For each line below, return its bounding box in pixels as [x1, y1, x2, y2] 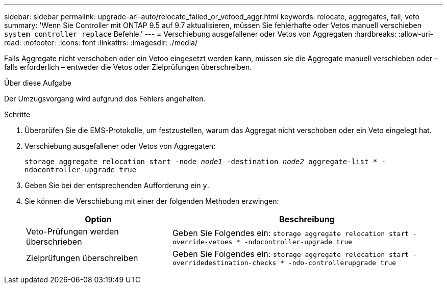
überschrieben [26, 237, 82, 247]
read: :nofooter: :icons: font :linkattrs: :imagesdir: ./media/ [4, 38, 197, 47]
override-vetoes [172, 238, 233, 246]
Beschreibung [279, 214, 335, 224]
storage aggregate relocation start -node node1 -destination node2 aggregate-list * [24, 158, 378, 166]
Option [85, 214, 112, 224]
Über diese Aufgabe [4, 78, 71, 87]
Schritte [4, 110, 31, 119]
